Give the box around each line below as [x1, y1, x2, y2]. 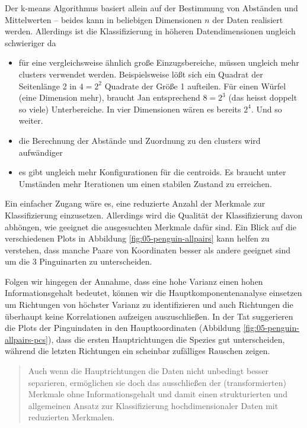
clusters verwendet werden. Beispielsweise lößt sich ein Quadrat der [18, 67, 263, 80]
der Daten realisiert [212, 13, 283, 25]
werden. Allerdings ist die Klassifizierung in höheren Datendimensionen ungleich [5, 25, 296, 37]
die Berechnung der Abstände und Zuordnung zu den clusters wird [18, 134, 261, 146]
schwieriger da [5, 36, 56, 49]
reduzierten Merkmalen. [28, 411, 115, 423]
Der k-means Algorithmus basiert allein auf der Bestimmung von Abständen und [5, 2, 298, 14]
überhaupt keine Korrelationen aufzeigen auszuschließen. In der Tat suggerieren [5, 310, 293, 322]
